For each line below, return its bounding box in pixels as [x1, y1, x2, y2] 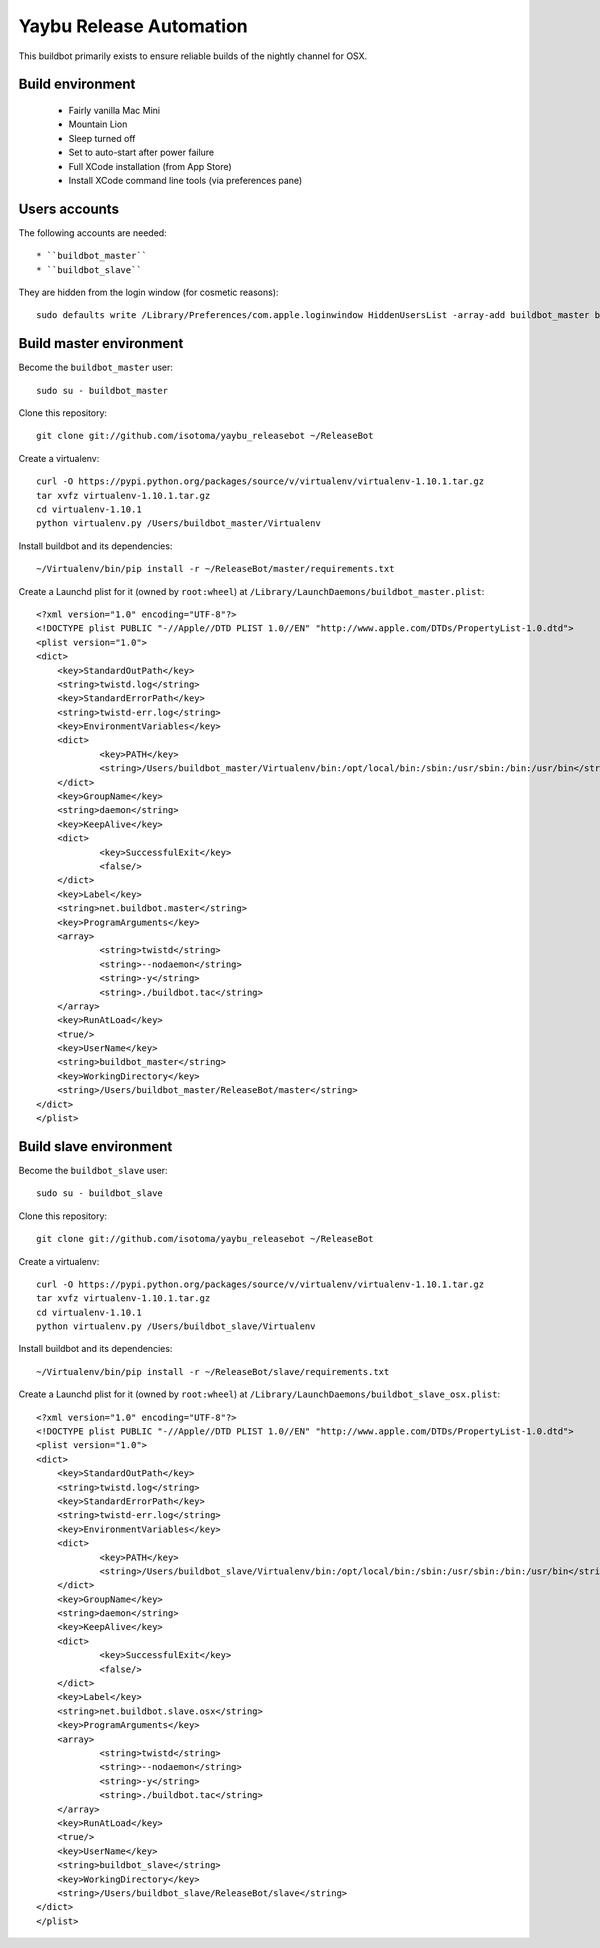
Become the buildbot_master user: [18, 361, 174, 374]
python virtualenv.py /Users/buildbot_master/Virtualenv [36, 518, 322, 529]
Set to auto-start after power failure [68, 146, 215, 159]
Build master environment [18, 335, 184, 352]
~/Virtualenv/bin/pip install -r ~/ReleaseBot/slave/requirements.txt [36, 1366, 390, 1377]
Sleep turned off [68, 132, 136, 144]
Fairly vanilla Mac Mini [68, 104, 160, 116]
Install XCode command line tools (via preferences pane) [68, 174, 303, 186]
